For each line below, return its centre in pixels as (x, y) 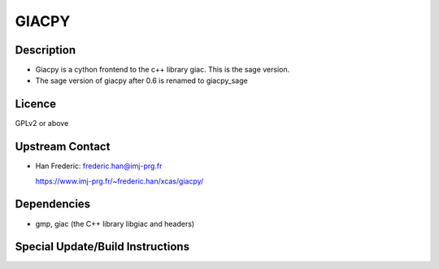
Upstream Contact (63, 147)
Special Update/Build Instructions (102, 247)
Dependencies (53, 204)
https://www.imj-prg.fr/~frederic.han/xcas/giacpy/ (120, 181)
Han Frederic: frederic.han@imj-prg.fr (99, 166)
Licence (36, 104)
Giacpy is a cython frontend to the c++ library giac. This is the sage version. (163, 70)
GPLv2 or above (42, 124)
